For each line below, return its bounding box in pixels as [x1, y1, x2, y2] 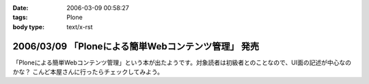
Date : [12, 4, 29, 12]
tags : [12, 14, 28, 22]
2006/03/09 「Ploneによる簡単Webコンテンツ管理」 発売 [12, 41, 260, 52]
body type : [12, 22, 44, 30]
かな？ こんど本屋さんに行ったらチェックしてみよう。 [12, 68, 164, 76]
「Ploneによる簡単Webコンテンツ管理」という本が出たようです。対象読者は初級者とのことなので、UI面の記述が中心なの [12, 58, 352, 66]
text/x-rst [66, 22, 93, 30]
